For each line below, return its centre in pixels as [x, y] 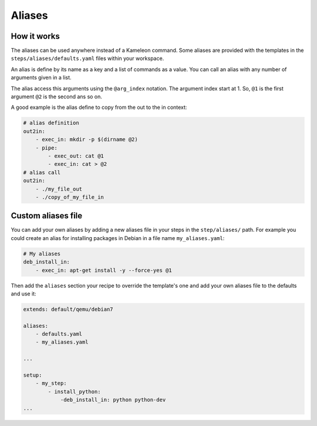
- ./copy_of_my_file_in [70, 197]
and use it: [23, 294]
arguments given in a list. [41, 78]
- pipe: [47, 148]
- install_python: [74, 392]
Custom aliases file [47, 216]
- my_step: [51, 383]
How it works [35, 36]
